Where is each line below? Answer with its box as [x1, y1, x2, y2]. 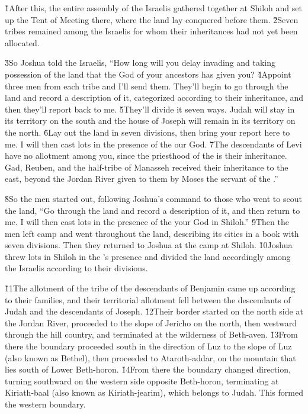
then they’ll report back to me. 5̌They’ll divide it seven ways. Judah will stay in [5, 102, 295, 115]
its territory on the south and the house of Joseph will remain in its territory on [5, 114, 296, 127]
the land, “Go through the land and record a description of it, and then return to [5, 204, 300, 216]
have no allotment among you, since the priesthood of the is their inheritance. [5, 149, 287, 162]
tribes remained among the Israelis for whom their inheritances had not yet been [5, 25, 298, 37]
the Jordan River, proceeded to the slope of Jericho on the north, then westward [5, 316, 297, 329]
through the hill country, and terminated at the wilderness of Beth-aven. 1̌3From [5, 328, 298, 341]
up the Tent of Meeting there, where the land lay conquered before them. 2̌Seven [5, 13, 299, 25]
